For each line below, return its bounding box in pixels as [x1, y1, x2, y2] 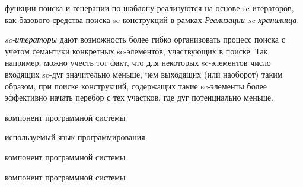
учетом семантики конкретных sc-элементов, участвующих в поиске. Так [5, 44, 268, 57]
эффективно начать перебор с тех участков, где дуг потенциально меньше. [5, 91, 274, 104]
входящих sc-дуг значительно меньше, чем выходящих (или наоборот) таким [5, 67, 283, 80]
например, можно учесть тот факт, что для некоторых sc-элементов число [5, 56, 271, 69]
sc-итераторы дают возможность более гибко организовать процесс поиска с [5, 33, 285, 46]
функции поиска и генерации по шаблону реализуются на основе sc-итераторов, [5, 2, 294, 14]
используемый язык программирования [5, 131, 145, 143]
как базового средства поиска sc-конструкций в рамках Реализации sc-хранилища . [5, 13, 299, 25]
